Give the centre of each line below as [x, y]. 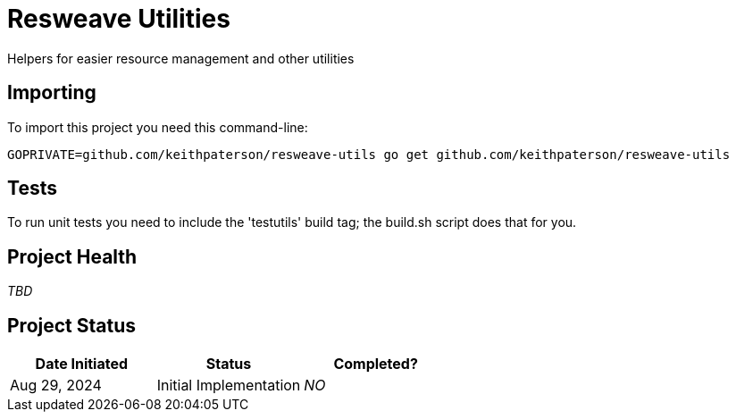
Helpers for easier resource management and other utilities [181, 58]
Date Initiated [82, 364]
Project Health [72, 256]
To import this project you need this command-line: [158, 127]
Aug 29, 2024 [56, 385]
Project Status [72, 325]
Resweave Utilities [119, 19]
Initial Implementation [229, 385]
